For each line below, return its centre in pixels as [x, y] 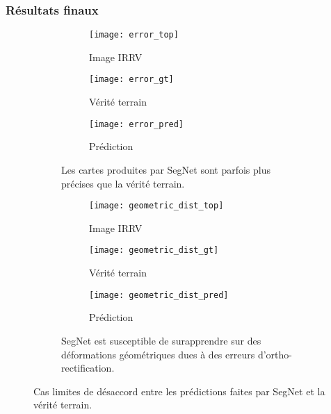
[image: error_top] [134, 35]
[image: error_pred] [137, 124]
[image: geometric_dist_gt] [154, 250]
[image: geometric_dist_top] [156, 206]
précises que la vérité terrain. [123, 183]
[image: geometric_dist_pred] [159, 295]
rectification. [88, 368]
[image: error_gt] [131, 80]
